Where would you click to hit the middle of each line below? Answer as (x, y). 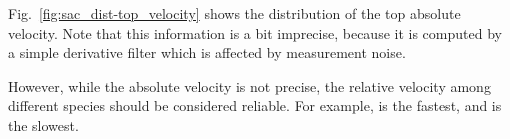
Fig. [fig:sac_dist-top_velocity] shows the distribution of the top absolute (234, 13)
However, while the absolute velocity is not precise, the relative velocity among (249, 85)
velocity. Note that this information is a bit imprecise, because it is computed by (255, 32)
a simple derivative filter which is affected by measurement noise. (207, 52)
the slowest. (43, 124)
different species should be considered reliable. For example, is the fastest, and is (255, 105)
